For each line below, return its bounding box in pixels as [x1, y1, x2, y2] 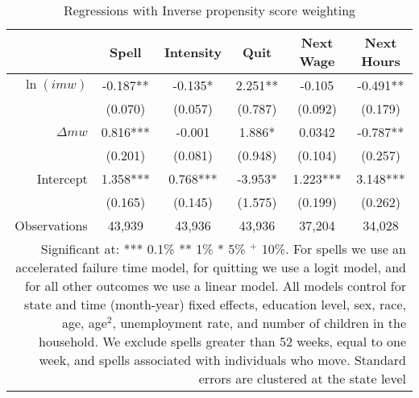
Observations [15, 216, 88, 234]
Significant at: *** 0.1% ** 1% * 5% [40, 239, 246, 258]
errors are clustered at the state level [198, 369, 406, 388]
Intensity [164, 42, 222, 61]
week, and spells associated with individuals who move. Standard [39, 350, 406, 369]
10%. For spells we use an [261, 239, 406, 258]
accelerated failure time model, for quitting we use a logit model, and [15, 258, 406, 276]
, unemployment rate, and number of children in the [112, 313, 406, 332]
